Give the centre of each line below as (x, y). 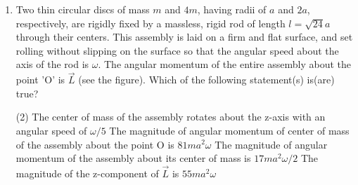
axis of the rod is (52, 64)
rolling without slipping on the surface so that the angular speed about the (177, 50)
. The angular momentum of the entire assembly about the (224, 64)
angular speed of (51, 130)
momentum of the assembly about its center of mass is (133, 158)
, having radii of (232, 9)
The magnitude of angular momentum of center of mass (229, 130)
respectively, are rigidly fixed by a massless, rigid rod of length (151, 23)
